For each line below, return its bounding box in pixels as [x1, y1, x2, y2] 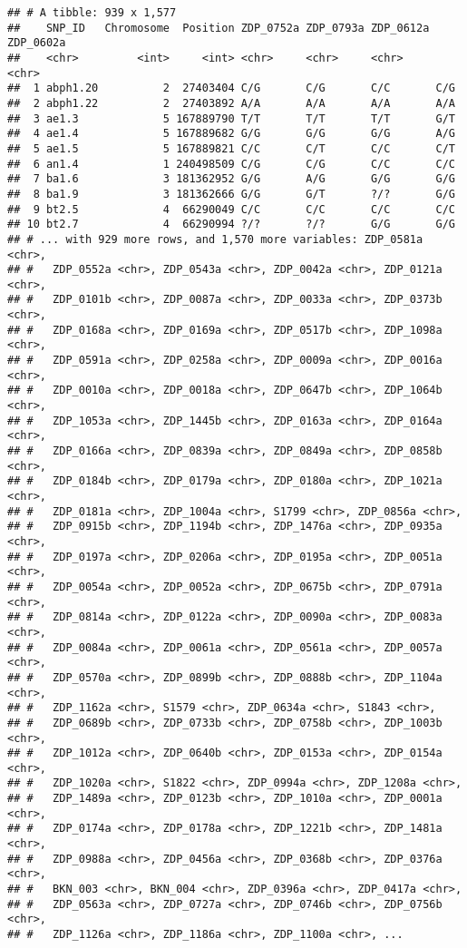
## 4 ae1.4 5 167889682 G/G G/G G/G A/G [7, 127, 455, 141]
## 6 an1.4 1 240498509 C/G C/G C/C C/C [7, 157, 455, 171]
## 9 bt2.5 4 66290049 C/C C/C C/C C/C [7, 202, 455, 216]
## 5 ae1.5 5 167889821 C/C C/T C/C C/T [7, 142, 455, 155]
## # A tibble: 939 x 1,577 [7, 6, 177, 19]
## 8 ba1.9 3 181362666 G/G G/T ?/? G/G [7, 187, 455, 200]
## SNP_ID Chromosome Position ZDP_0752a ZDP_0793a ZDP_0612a [7, 21, 430, 34]
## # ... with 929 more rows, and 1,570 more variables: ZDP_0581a [7, 232, 423, 246]
